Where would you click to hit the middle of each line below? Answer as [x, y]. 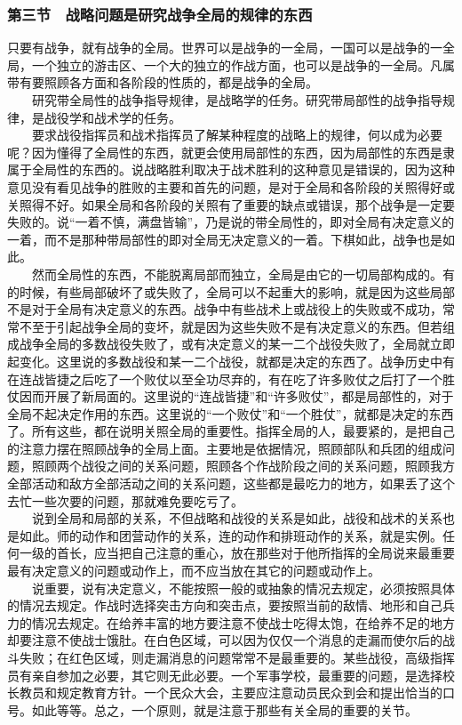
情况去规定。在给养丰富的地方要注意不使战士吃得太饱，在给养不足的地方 [243, 622]
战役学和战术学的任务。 [112, 117]
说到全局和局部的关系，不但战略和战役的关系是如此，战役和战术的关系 [237, 518]
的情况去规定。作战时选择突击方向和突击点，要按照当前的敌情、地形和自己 [225, 605]
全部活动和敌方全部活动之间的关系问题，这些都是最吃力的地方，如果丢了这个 [231, 483]
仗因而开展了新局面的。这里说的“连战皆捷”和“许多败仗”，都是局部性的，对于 [231, 396]
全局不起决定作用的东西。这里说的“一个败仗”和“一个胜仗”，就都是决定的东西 [231, 413]
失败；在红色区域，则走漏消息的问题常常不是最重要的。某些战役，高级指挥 [237, 657]
